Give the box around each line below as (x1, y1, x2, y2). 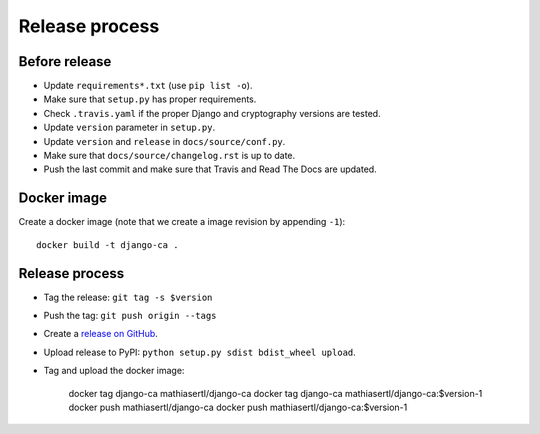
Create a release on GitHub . (43, 328, 159, 340)
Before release (18, 53, 112, 70)
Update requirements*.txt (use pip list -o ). (43, 80, 253, 92)
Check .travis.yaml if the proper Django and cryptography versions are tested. (43, 107, 381, 119)
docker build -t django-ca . (36, 239, 179, 250)
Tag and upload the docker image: (43, 365, 185, 377)
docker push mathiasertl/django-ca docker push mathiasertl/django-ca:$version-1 (68, 401, 408, 413)
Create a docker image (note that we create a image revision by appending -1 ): (18, 216, 346, 228)
